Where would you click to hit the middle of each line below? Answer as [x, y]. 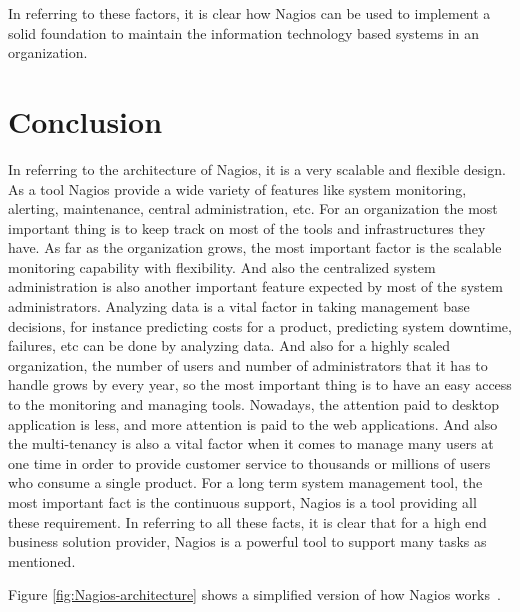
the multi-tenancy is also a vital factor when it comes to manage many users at [251, 443]
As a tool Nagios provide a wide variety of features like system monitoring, [237, 188]
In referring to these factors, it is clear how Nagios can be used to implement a [249, 13]
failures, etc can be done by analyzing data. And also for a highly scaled [229, 345]
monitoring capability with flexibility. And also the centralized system [222, 266]
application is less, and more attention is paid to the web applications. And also [253, 423]
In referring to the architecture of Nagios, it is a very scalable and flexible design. [257, 168]
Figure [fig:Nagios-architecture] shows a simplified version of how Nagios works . [254, 594]
